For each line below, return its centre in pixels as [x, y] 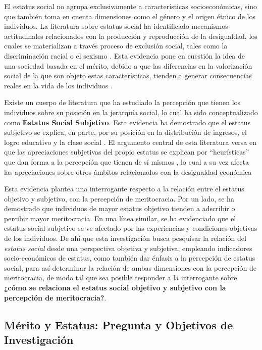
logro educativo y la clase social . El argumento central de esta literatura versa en [130, 142]
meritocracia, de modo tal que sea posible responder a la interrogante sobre [121, 278]
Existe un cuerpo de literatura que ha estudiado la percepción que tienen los [122, 102]
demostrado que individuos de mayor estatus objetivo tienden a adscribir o [120, 208]
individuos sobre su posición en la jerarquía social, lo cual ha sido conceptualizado [131, 112]
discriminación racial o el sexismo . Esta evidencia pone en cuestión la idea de [125, 55]
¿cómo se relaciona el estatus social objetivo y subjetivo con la [115, 288]
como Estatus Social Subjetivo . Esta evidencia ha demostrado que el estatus [127, 122]
